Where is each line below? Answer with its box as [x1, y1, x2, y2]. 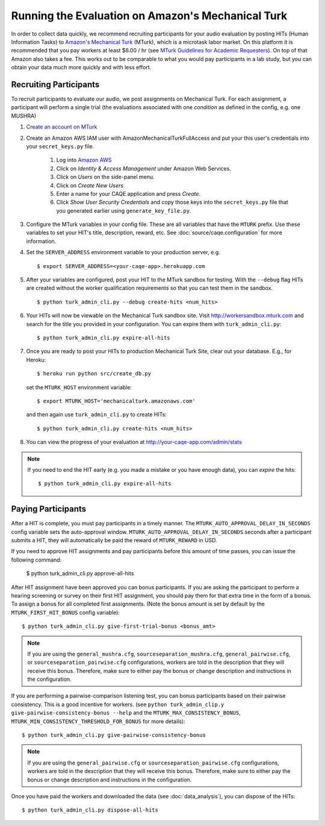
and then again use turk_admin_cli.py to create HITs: [26, 411, 167, 418]
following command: [11, 556, 62, 563]
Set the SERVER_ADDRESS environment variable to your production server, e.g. [26, 249, 221, 256]
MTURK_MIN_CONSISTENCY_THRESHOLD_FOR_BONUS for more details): [11, 718, 186, 725]
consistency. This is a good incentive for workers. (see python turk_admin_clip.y [11, 701, 224, 708]
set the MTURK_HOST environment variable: [26, 383, 132, 391]
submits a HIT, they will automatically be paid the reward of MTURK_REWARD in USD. [11, 536, 218, 543]
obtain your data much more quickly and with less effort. [11, 64, 152, 71]
